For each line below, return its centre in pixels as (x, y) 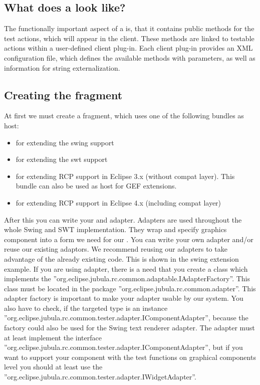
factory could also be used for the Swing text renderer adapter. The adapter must (129, 328)
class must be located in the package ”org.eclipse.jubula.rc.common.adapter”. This (130, 288)
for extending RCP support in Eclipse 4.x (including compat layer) (118, 202)
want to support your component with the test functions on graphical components (130, 357)
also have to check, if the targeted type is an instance (86, 308)
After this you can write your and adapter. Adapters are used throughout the (123, 219)
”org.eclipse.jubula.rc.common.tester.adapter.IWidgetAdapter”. (100, 377)
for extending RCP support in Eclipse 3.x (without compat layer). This (125, 176)
